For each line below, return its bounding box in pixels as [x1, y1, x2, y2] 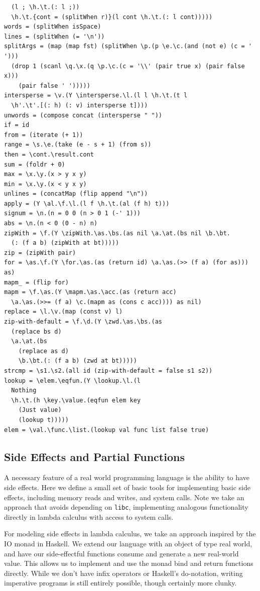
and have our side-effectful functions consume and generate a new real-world [4, 548, 239, 558]
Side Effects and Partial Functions [4, 449, 185, 464]
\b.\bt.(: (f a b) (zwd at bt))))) [18, 357, 137, 365]
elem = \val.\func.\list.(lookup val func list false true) [4, 426, 209, 433]
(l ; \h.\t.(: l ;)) [11, 4, 80, 11]
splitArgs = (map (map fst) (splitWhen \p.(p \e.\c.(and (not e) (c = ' [4, 43, 252, 50]
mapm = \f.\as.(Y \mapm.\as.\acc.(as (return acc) [4, 288, 177, 296]
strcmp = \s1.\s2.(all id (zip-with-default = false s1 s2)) [4, 367, 213, 374]
